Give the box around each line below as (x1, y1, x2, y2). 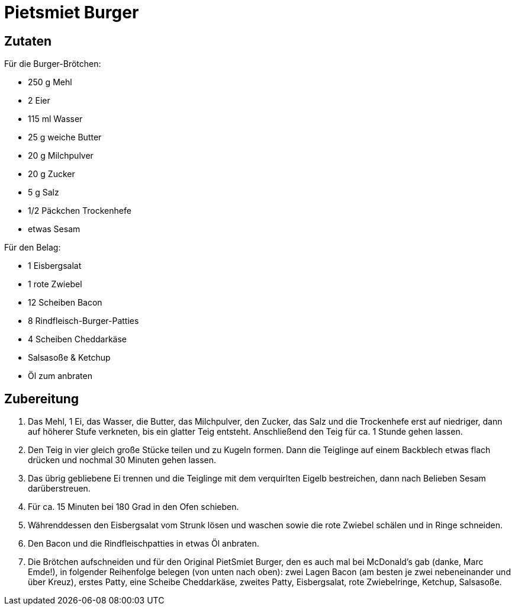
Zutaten (4, 33, 52, 49)
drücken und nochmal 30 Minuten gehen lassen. (28, 455, 217, 465)
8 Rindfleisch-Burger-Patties (28, 316, 139, 326)
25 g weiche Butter (28, 132, 102, 143)
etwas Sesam (28, 224, 81, 235)
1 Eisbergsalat (28, 261, 82, 271)
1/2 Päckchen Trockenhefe (28, 206, 131, 216)
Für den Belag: (4, 242, 61, 253)
